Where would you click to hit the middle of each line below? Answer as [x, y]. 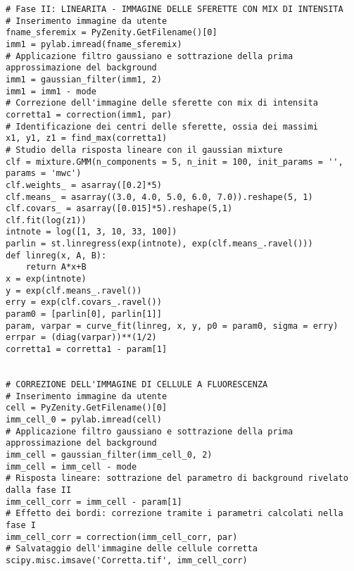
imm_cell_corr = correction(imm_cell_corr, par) [122, 537]
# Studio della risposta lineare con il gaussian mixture [144, 150]
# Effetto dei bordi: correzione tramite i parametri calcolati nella [175, 514]
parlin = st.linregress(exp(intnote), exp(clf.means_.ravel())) [159, 244]
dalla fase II [39, 490]
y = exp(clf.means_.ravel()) [74, 290]
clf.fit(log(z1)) [46, 220]
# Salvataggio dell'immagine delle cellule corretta [132, 549]
